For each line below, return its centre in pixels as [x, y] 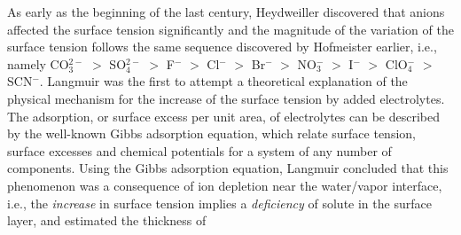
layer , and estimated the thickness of [107, 220]
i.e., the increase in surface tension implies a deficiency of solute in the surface [219, 203]
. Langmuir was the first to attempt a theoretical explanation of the [223, 81]
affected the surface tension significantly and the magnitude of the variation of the [230, 29]
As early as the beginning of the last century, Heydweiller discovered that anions [226, 12]
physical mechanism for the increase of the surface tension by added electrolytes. [226, 98]
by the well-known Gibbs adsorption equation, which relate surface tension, [211, 133]
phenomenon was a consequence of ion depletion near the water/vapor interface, [225, 185]
